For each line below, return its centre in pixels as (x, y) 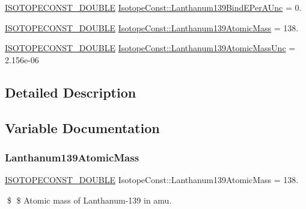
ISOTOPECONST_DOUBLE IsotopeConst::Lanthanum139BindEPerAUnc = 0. (153, 7)
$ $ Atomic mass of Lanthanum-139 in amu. (89, 200)
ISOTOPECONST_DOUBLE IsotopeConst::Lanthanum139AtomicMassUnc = (150, 48)
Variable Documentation (82, 127)
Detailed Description (71, 92)
